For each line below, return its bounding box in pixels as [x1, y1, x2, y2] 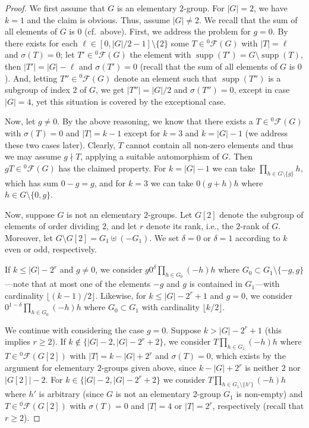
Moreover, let [5, 231, 53, 243]
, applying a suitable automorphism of [80, 150, 219, 163]
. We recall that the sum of [199, 13, 298, 26]
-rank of [240, 220, 269, 232]
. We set [149, 231, 179, 243]
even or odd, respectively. [5, 243, 97, 255]
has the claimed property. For [58, 161, 166, 174]
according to [235, 231, 280, 243]
